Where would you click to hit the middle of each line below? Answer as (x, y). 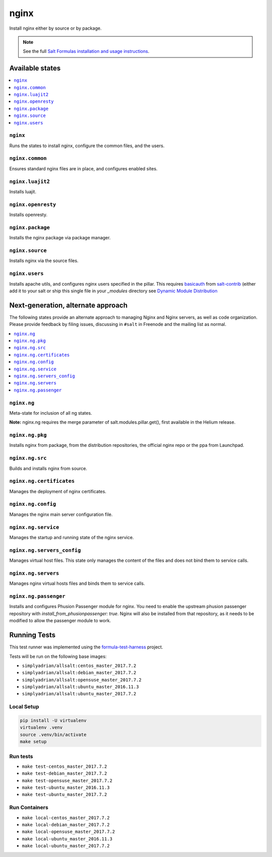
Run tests (21, 756)
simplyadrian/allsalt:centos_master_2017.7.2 (79, 666)
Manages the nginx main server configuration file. (61, 514)
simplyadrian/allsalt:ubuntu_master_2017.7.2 (79, 694)
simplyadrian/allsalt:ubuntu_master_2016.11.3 (80, 687)
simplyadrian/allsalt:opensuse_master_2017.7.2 (82, 680)
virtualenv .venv (41, 728)
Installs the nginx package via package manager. (60, 238)
